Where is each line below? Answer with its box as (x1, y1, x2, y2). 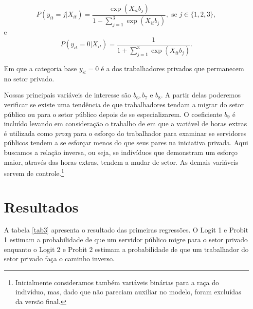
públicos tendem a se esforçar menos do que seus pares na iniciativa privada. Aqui (4, 137, 248, 148)
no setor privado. (4, 73, 54, 83)
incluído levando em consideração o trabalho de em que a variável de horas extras (4, 118, 247, 129)
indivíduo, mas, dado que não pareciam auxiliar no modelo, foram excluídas (15, 287, 241, 297)
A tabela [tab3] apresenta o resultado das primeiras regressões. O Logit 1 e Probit (4, 225, 249, 235)
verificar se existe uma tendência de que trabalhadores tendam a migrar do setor (4, 99, 244, 109)
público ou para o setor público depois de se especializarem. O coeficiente (4, 109, 222, 119)
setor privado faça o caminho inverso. (4, 253, 115, 264)
